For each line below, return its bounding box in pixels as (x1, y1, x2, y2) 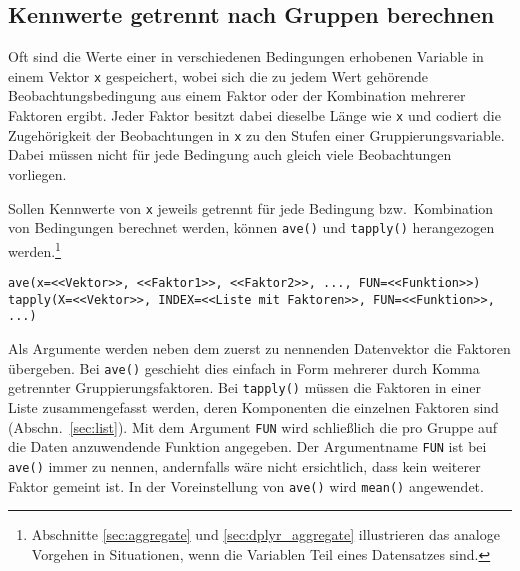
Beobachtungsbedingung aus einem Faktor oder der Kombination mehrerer (8, 85, 466, 106)
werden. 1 (8, 237, 61, 261)
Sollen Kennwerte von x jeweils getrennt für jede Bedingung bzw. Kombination (8, 197, 494, 218)
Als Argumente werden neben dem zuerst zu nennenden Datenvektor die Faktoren (8, 338, 511, 359)
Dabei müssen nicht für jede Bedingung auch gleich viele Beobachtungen (8, 144, 452, 165)
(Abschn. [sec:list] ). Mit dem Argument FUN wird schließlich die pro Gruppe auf (8, 416, 498, 437)
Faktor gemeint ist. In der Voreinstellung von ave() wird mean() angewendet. (8, 475, 484, 496)
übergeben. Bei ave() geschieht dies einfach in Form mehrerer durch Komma (8, 357, 480, 378)
